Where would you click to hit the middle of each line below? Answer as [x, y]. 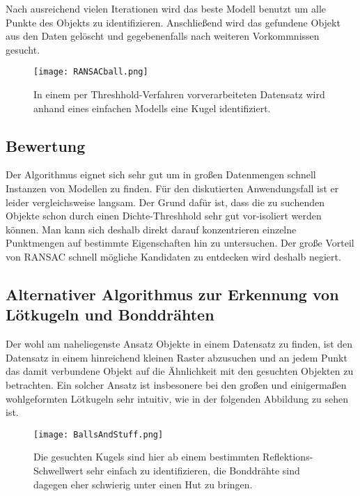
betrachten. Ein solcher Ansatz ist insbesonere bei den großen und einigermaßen [176, 384]
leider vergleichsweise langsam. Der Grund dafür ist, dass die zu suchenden [165, 202]
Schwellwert [58, 470]
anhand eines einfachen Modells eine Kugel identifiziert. [152, 108]
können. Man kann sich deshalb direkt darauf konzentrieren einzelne [151, 229]
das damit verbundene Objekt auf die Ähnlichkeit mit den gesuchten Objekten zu [180, 371]
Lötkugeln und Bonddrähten [110, 315]
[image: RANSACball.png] [91, 72]
